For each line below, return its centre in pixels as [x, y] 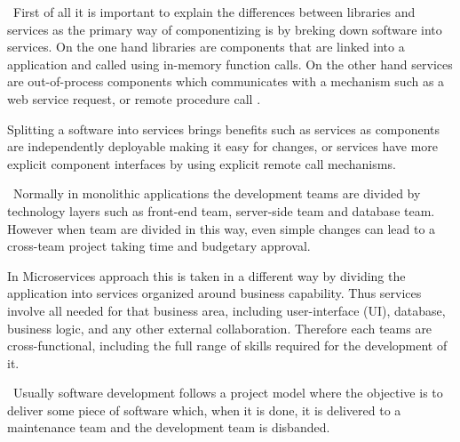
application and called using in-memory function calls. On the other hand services [230, 64]
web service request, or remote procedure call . [134, 98]
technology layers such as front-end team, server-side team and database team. [221, 210]
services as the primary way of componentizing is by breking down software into [225, 29]
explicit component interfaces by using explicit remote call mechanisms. [202, 163]
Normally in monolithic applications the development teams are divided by [217, 193]
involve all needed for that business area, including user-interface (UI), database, [226, 310]
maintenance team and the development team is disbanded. [169, 427]
